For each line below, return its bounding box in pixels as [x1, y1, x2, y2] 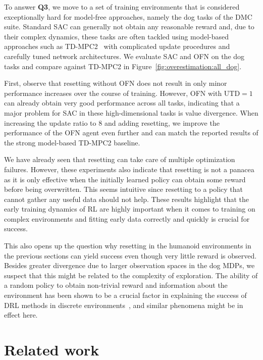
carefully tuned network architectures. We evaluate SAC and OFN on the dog [4, 50, 245, 61]
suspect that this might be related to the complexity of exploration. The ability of [4, 270, 258, 280]
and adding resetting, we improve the [104, 117, 220, 128]
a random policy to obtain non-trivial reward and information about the [4, 280, 228, 290]
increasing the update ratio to [4, 117, 96, 128]
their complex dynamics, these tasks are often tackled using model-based [4, 31, 229, 41]
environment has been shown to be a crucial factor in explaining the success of [4, 290, 247, 300]
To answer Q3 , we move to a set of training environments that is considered [4, 2, 240, 12]
